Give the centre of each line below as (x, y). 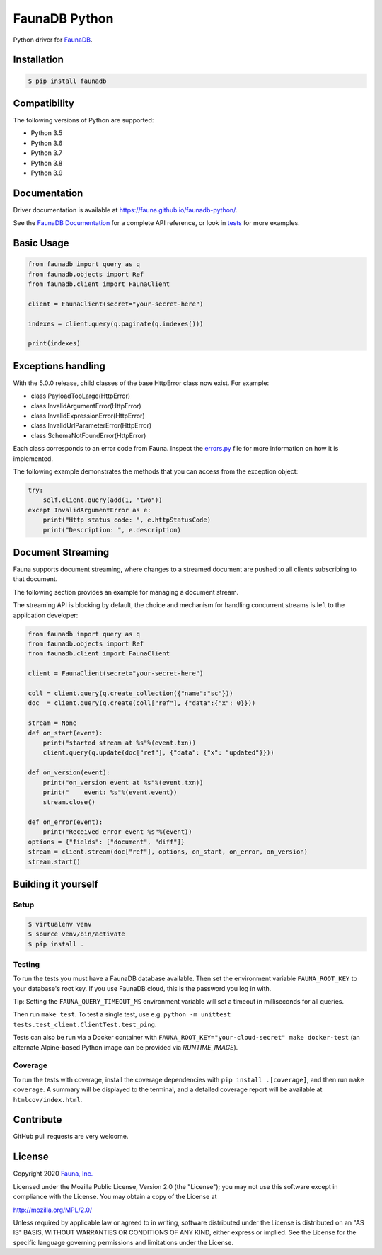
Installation (38, 60)
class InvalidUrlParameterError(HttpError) (91, 425)
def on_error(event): (65, 822)
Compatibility (44, 103)
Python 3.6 (47, 143)
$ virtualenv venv (60, 924)
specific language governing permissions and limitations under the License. (123, 1242)
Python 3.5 (47, 133)
